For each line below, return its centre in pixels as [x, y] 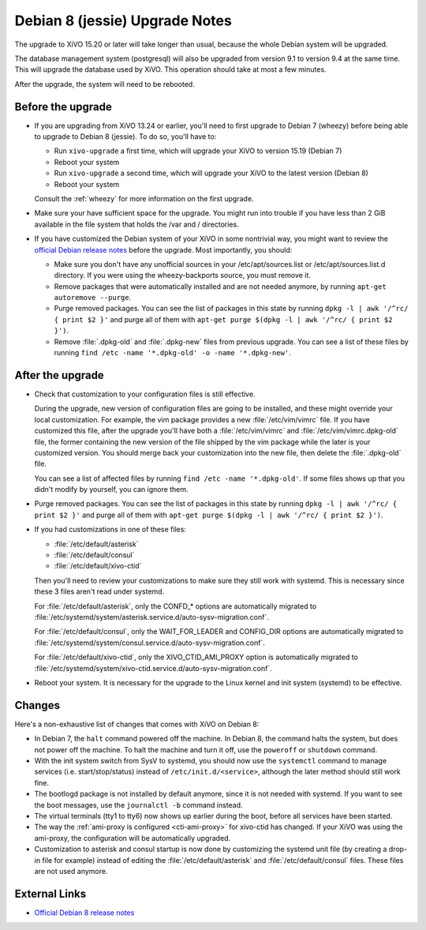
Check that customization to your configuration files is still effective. [145, 394]
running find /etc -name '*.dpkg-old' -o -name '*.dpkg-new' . [172, 353]
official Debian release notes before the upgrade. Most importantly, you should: [163, 249]
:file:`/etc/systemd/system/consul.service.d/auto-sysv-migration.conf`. [150, 643]
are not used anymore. [71, 871]
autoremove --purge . [93, 298]
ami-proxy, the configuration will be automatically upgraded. [133, 838]
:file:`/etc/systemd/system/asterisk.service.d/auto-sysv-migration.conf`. [152, 617]
